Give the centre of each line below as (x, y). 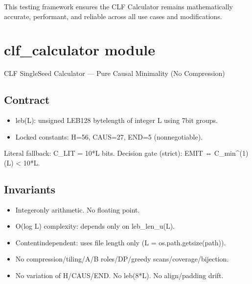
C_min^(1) (231, 153)
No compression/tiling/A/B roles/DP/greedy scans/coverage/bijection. (122, 259)
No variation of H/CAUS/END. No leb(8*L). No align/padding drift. (119, 275)
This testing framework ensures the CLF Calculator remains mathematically (118, 6)
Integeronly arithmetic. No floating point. (78, 209)
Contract (27, 100)
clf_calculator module (80, 50)
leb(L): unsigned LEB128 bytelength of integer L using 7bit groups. (116, 120)
